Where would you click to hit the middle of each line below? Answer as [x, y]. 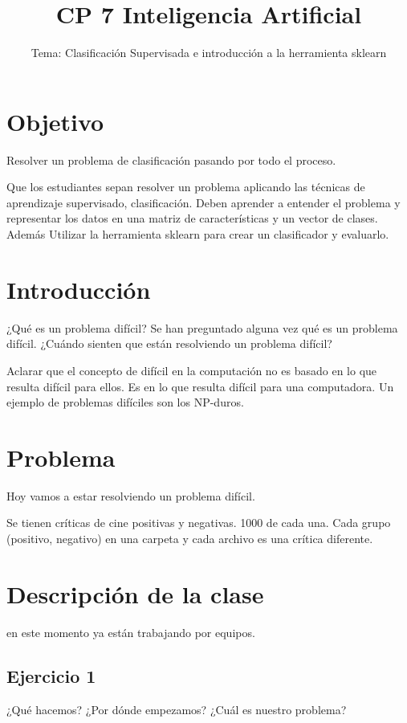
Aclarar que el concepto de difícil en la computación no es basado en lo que [192, 370]
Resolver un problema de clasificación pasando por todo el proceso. [171, 159]
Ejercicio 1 [51, 675]
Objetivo [55, 121]
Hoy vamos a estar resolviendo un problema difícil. [131, 495]
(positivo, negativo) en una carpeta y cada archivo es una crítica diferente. [190, 539]
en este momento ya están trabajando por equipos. [131, 632]
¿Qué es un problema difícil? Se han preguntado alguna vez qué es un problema [202, 327]
